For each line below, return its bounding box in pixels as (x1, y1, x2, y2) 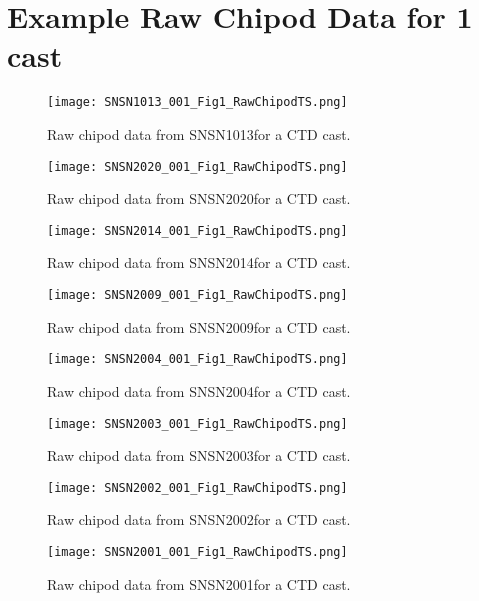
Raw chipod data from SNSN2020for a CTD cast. (47, 188, 351, 209)
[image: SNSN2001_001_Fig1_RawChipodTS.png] (47, 545, 348, 560)
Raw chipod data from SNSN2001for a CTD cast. (47, 573, 351, 594)
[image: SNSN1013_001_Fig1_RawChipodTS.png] (47, 95, 348, 110)
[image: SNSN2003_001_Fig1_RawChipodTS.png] (47, 416, 348, 431)
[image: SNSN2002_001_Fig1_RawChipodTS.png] (47, 480, 348, 495)
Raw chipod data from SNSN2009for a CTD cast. (47, 316, 351, 337)
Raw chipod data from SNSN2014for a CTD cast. (47, 252, 351, 273)
